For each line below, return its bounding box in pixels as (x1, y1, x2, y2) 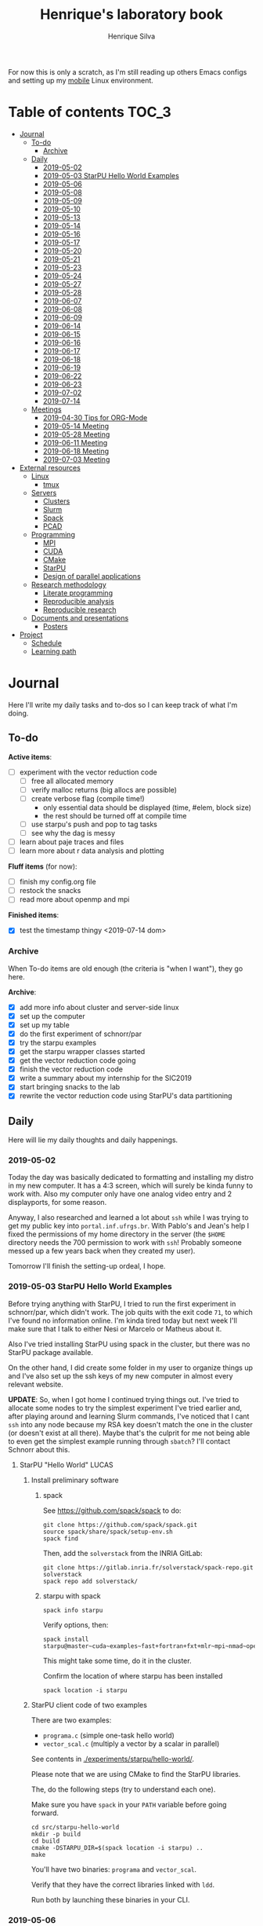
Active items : (8, 752, 52, 761)
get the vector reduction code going (19, 1056, 136, 1065)
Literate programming (42, 588, 113, 598)
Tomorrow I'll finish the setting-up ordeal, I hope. (8, 1261, 166, 1271)
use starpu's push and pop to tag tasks (31, 819, 158, 829)
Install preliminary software (31, 1475, 119, 1485)
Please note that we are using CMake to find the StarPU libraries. (31, 1769, 241, 1778)
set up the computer (19, 1011, 85, 1020)
